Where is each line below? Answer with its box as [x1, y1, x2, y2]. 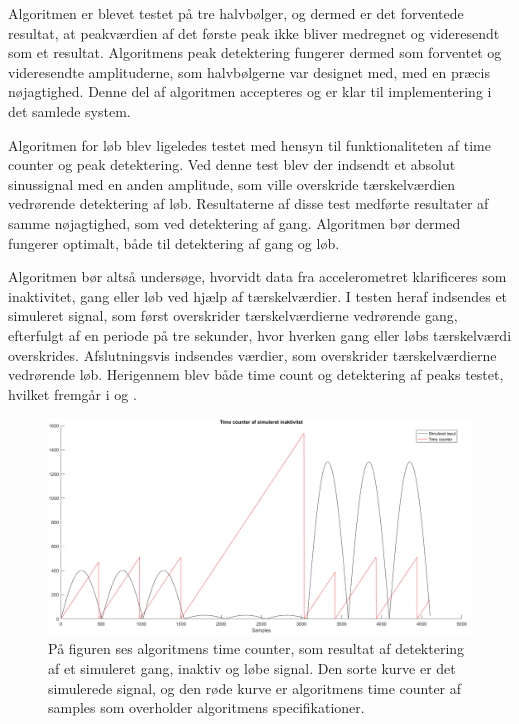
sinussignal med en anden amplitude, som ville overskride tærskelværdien [8, 173, 456, 194]
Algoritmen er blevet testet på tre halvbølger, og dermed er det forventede [8, 3, 464, 23]
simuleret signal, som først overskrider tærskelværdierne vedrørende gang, [8, 305, 458, 326]
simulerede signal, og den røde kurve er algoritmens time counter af [48, 677, 462, 698]
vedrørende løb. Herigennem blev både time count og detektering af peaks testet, [8, 364, 504, 385]
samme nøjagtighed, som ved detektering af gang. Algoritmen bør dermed [8, 212, 461, 233]
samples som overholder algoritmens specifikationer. [48, 697, 365, 718]
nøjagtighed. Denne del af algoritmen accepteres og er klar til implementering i [8, 81, 492, 102]
